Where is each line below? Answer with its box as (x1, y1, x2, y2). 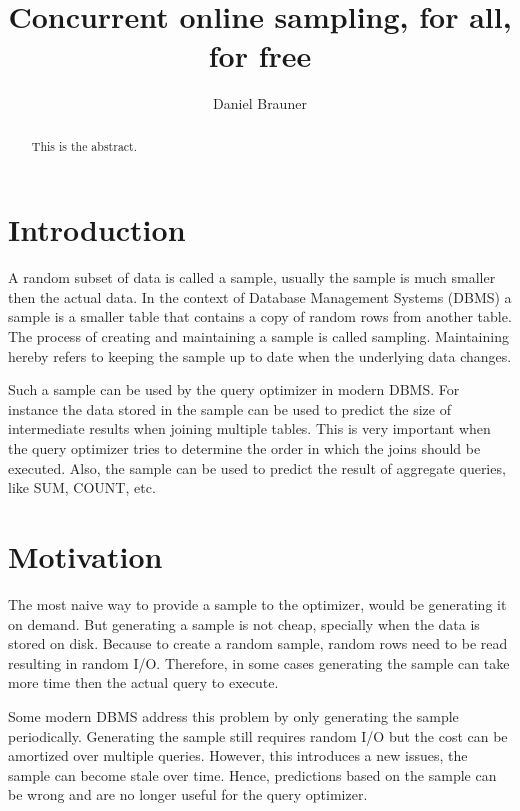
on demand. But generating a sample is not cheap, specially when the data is (8, 613, 480, 634)
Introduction (8, 209, 186, 250)
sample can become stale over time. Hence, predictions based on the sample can (8, 764, 497, 785)
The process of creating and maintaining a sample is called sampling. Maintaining (8, 326, 509, 347)
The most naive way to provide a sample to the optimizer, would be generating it (8, 593, 507, 614)
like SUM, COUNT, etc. (8, 477, 156, 498)
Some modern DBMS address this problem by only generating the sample (8, 705, 459, 726)
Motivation (8, 536, 163, 577)
